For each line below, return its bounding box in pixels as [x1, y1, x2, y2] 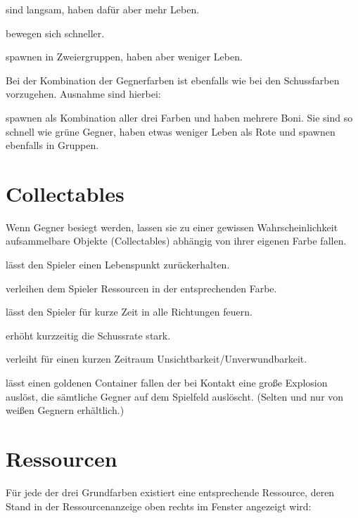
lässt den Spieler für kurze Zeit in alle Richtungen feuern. [6, 304, 252, 319]
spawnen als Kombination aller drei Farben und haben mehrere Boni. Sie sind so [6, 110, 353, 124]
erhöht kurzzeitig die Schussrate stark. [6, 328, 171, 342]
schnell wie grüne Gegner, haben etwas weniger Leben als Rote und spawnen [6, 124, 335, 138]
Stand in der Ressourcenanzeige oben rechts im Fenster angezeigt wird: [6, 498, 312, 513]
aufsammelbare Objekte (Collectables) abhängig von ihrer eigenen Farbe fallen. [6, 233, 347, 248]
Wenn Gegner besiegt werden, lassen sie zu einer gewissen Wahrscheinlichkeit [6, 219, 338, 234]
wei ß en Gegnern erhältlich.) [6, 403, 124, 417]
